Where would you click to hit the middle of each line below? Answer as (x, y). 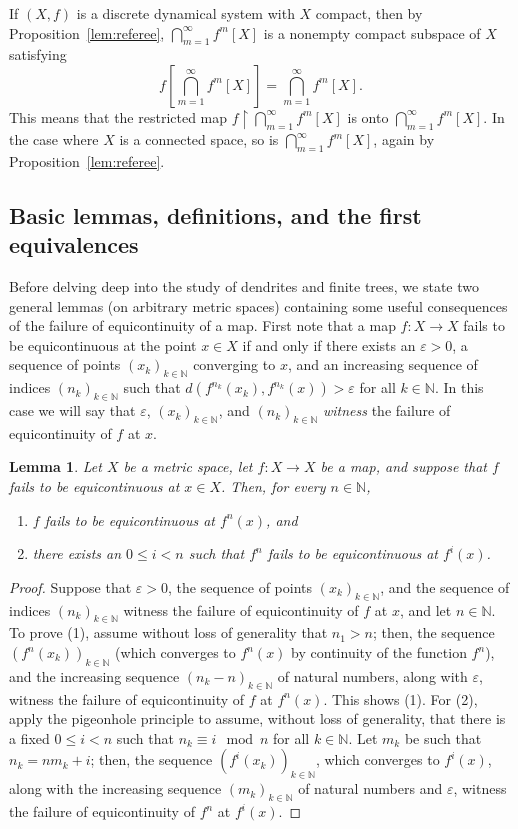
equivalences (74, 244)
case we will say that (72, 410)
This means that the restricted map (118, 116)
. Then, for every (273, 486)
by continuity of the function (379, 652)
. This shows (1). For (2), (400, 698)
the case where (54, 139)
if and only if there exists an (329, 344)
